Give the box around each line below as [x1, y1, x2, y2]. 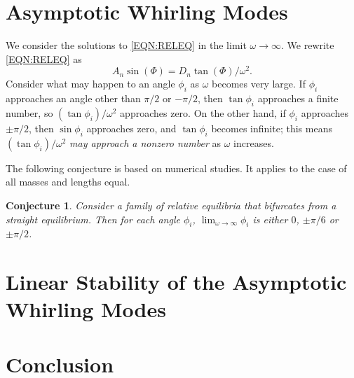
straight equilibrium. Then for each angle [6, 211, 180, 226]
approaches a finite [257, 91, 339, 106]
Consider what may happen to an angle [6, 76, 175, 91]
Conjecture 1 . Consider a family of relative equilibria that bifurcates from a [6, 197, 336, 212]
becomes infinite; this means [211, 120, 332, 135]
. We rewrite [281, 38, 334, 52]
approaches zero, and [86, 120, 177, 135]
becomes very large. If [212, 76, 306, 91]
